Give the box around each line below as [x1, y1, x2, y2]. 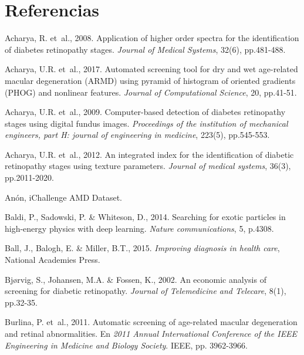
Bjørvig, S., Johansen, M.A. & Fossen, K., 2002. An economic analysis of [5, 273, 266, 285]
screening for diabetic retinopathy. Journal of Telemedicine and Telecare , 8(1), [5, 285, 286, 297]
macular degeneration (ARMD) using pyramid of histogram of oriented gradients [5, 74, 296, 86]
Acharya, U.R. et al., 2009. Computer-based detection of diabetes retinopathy [5, 106, 286, 118]
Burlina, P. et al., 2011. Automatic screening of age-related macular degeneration [5, 316, 298, 328]
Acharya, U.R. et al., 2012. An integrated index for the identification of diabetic [5, 148, 294, 160]
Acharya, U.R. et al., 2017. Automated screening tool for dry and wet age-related [5, 63, 298, 75]
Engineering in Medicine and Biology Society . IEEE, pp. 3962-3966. [5, 339, 248, 351]
